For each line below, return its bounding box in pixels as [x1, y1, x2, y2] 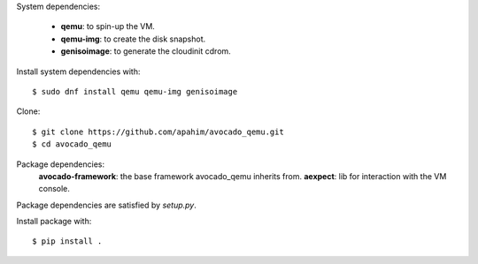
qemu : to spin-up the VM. [60, 21, 155, 32]
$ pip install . [32, 237, 103, 246]
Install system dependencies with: [16, 66, 141, 77]
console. [38, 184, 71, 194]
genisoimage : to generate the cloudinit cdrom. [60, 46, 232, 57]
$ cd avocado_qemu [32, 140, 112, 149]
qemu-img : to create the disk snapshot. [60, 34, 206, 44]
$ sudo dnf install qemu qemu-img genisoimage [32, 87, 238, 96]
